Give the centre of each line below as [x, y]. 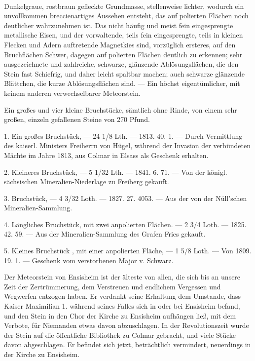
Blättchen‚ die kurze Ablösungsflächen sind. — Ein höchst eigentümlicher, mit [122, 83]
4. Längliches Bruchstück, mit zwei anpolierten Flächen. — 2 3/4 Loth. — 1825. [125, 224]
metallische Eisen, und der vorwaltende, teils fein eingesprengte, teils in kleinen [124, 35]
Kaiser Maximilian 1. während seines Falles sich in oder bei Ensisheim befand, [122, 306]
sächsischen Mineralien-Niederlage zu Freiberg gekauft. [87, 181]
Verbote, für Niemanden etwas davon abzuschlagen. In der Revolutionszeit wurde [127, 325]
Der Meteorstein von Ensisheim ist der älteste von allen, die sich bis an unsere [122, 277]
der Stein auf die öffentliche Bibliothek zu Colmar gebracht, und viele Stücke [120, 335]
